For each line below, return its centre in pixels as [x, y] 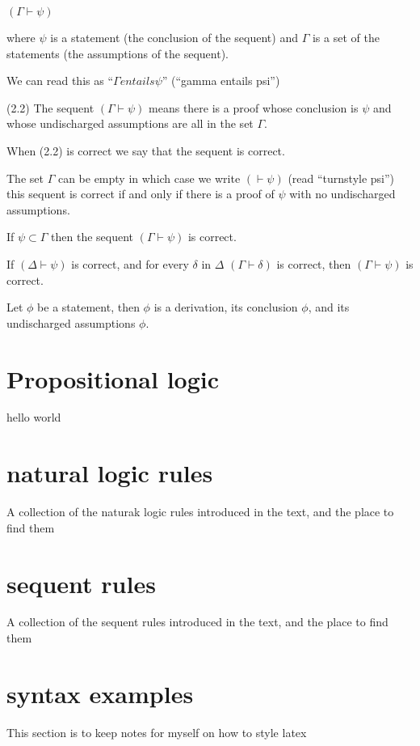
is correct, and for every [130, 263]
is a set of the [346, 37]
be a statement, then [88, 307]
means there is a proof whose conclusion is [254, 107]
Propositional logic [113, 378]
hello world [34, 417]
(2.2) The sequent [50, 107]
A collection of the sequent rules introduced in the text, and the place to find [197, 622]
